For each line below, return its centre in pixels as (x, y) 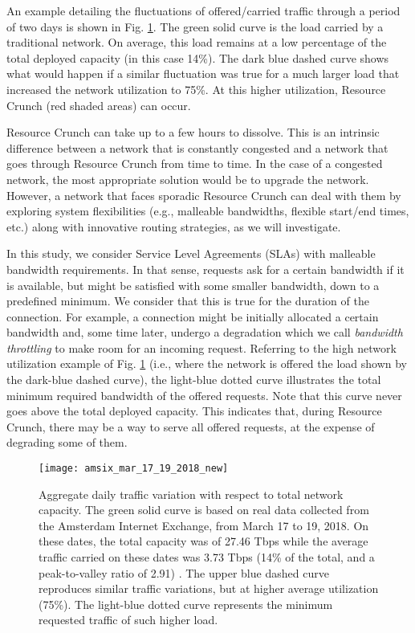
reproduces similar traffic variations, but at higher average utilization (209, 588)
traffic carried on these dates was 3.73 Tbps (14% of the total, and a (207, 557)
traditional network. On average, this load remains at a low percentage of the (197, 42)
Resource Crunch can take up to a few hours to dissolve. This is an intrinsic (193, 132)
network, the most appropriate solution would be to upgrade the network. (188, 179)
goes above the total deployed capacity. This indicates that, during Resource (194, 411)
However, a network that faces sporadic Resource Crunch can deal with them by (204, 195)
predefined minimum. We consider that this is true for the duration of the (188, 301)
